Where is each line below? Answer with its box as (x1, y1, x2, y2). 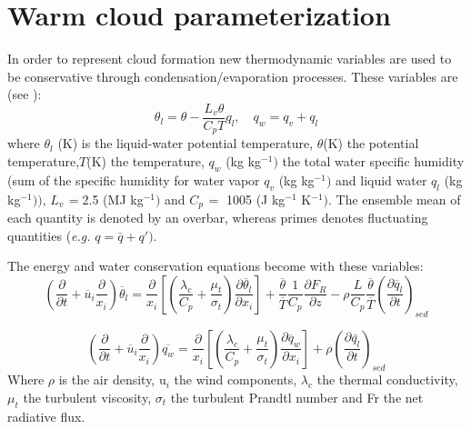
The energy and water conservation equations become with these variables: (7, 256, 424, 275)
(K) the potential (323, 134, 419, 153)
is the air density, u (58, 370, 166, 389)
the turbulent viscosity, (23, 388, 152, 407)
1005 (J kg (226, 189, 286, 208)
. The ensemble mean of (328, 189, 461, 208)
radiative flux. (7, 406, 85, 425)
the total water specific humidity (282, 152, 465, 171)
